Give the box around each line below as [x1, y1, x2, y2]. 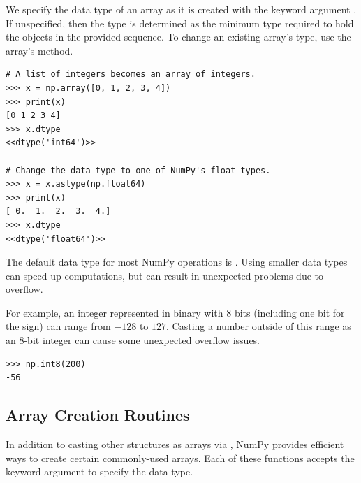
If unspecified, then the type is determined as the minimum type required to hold [6, 15, 354, 30]
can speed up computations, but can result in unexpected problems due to [6, 268, 324, 282]
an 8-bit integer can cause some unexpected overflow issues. [6, 333, 260, 347]
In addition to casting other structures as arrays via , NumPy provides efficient [6, 437, 344, 452]
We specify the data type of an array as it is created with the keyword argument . [6, 2, 357, 16]
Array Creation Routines [6, 404, 190, 426]
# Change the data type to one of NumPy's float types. [6, 165, 271, 175]
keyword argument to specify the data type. [6, 464, 193, 479]
